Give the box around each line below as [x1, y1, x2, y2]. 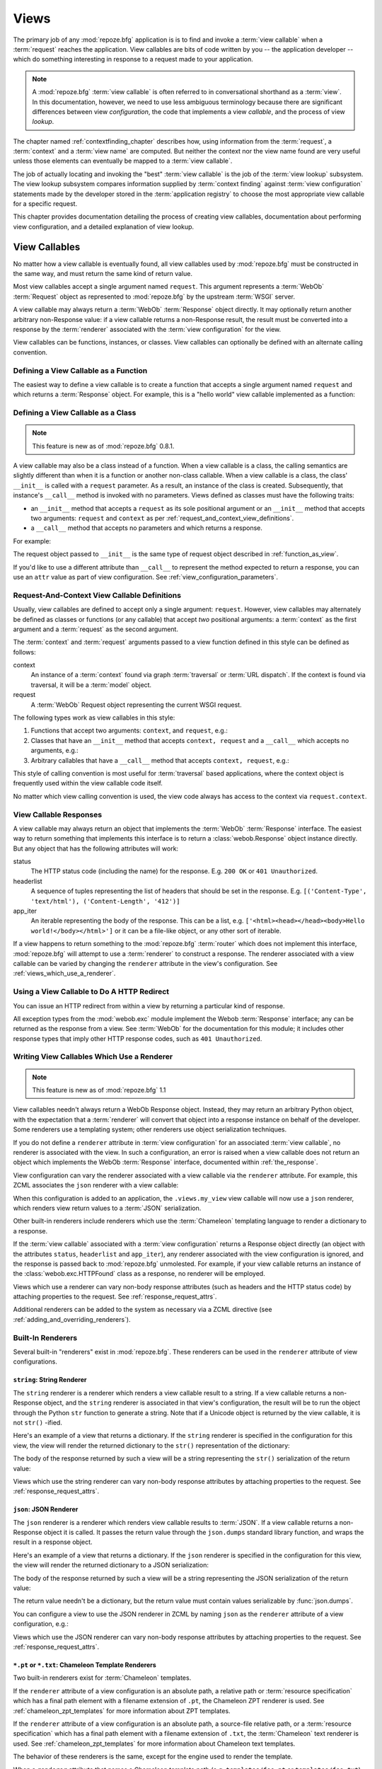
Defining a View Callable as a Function [13, 365, 148, 375]
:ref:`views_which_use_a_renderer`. [13, 969, 116, 978]
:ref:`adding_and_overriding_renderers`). [13, 1315, 131, 1323]
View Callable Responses [13, 809, 103, 819]
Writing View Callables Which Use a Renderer [13, 1051, 173, 1061]
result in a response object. [13, 1538, 93, 1546]
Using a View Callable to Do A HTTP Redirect [13, 987, 170, 997]
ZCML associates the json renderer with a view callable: [13, 1181, 179, 1189]
